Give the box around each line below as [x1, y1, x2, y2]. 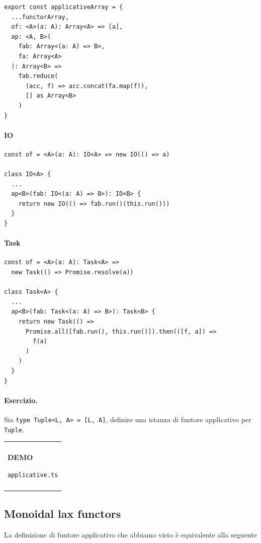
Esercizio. [4, 395, 38, 405]
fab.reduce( [18, 72, 58, 80]
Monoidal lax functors [4, 505, 121, 521]
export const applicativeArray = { [4, 4, 123, 11]
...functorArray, [11, 13, 69, 21]
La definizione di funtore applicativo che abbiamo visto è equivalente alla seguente [4, 529, 257, 539]
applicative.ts [8, 471, 58, 479]
